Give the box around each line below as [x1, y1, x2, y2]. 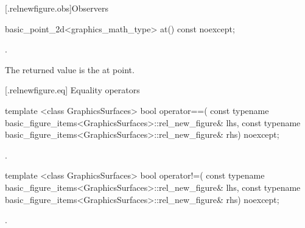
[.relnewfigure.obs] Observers [5, 2, 108, 14]
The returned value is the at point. [5, 63, 135, 76]
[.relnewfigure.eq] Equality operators [5, 84, 140, 96]
